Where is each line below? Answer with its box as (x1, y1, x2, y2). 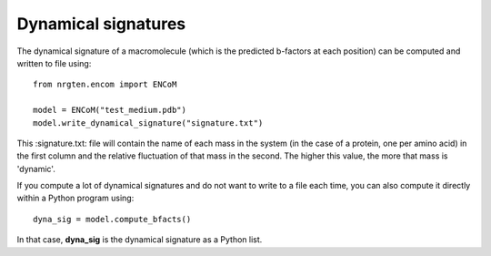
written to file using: (16, 57, 92, 68)
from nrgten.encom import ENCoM (33, 79, 177, 90)
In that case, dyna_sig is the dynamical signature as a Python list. (16, 234, 263, 245)
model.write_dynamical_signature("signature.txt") (33, 118, 264, 128)
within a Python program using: (16, 192, 135, 204)
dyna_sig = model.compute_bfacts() (33, 214, 192, 224)
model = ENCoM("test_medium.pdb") (33, 105, 186, 116)
